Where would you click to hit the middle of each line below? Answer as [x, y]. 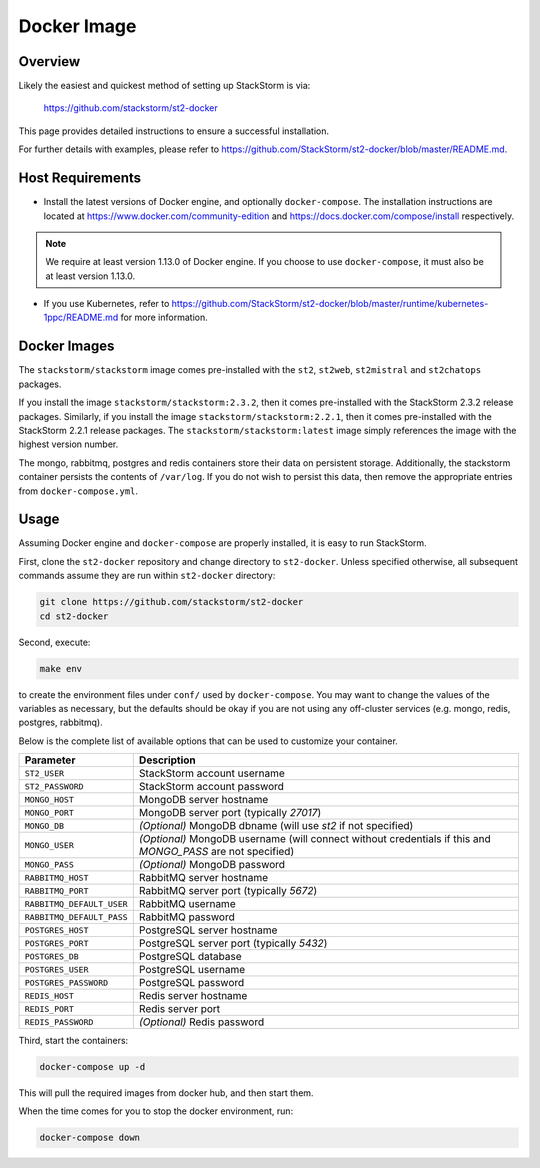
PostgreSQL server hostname [208, 930]
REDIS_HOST [49, 995]
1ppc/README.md [81, 317]
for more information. [164, 317]
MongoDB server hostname [203, 800]
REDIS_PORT [49, 1008]
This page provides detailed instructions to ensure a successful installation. [174, 131]
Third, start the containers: [73, 1041]
